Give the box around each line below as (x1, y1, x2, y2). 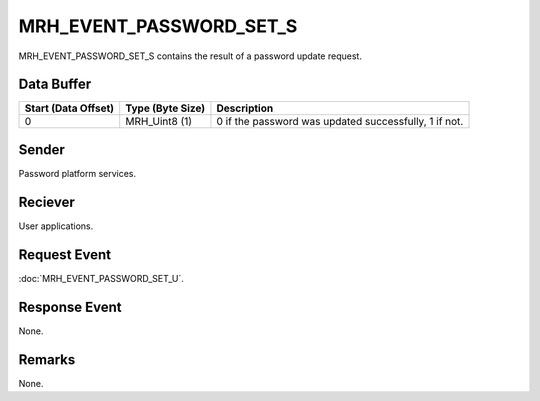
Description (216, 101, 274, 115)
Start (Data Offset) (24, 101, 115, 115)
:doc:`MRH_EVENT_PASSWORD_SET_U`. (18, 272, 185, 284)
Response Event (18, 298, 122, 315)
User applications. (18, 220, 94, 232)
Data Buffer (18, 76, 92, 93)
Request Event (18, 246, 112, 263)
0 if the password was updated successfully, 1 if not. (216, 115, 464, 129)
